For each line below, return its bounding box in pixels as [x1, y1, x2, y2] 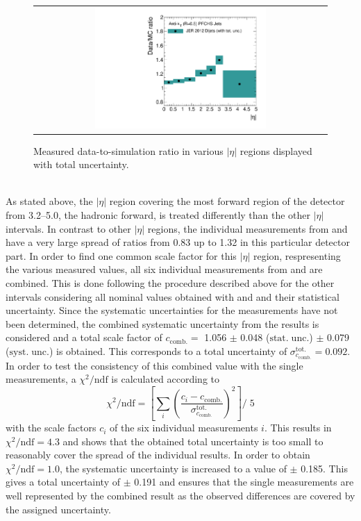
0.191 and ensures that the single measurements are [134, 474, 354, 489]
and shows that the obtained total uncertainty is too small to [62, 433, 324, 448]
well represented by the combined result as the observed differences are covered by [6, 488, 355, 503]
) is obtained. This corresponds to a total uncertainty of [49, 344, 287, 358]
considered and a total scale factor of [6, 330, 162, 345]
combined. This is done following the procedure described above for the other [6, 276, 335, 290]
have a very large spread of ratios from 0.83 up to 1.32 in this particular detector [6, 235, 350, 249]
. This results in [264, 420, 332, 435]
